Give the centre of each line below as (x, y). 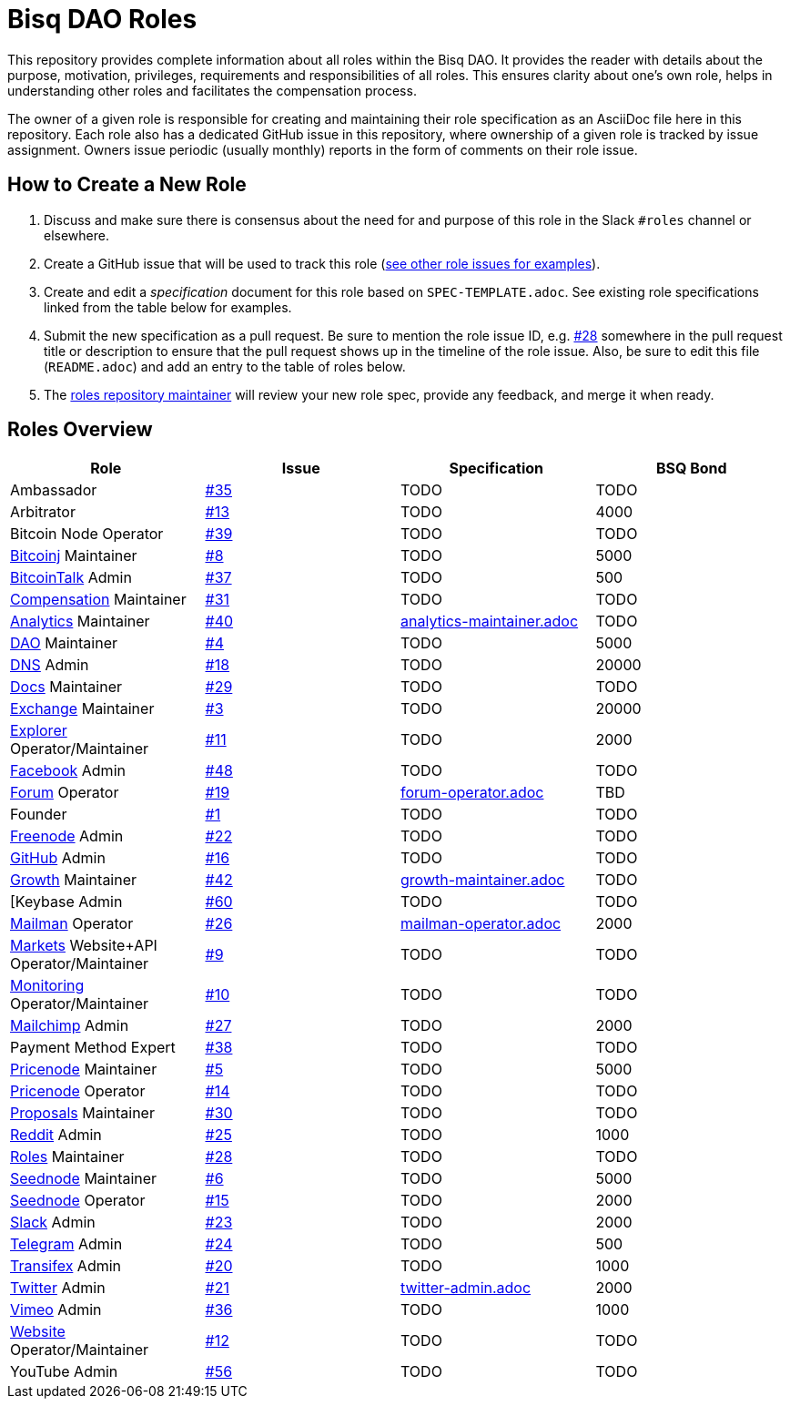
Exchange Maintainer (82, 709)
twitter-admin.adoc (466, 1288)
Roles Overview (80, 430)
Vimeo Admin (56, 1310)
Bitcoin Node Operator (87, 534)
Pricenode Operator (78, 1091)
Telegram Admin (66, 1244)
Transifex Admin (66, 1266)
